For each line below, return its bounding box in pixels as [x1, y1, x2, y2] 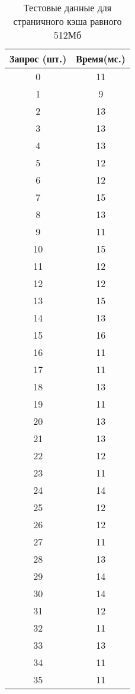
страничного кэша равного [13, 14, 122, 28]
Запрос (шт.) [9, 52, 67, 65]
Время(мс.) [76, 52, 126, 65]
